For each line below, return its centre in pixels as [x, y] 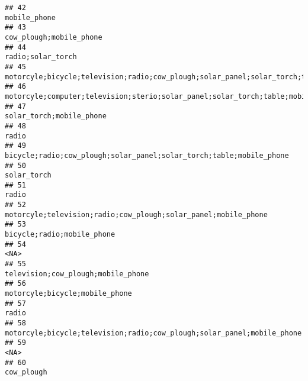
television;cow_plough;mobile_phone [77, 274]
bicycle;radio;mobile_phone [60, 235]
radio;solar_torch [41, 57]
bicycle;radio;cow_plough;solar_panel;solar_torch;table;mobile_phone [147, 155]
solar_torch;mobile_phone [56, 116]
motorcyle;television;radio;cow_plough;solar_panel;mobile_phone [136, 214]
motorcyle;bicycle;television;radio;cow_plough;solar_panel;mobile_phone [153, 333]
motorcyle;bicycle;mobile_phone [68, 294]
